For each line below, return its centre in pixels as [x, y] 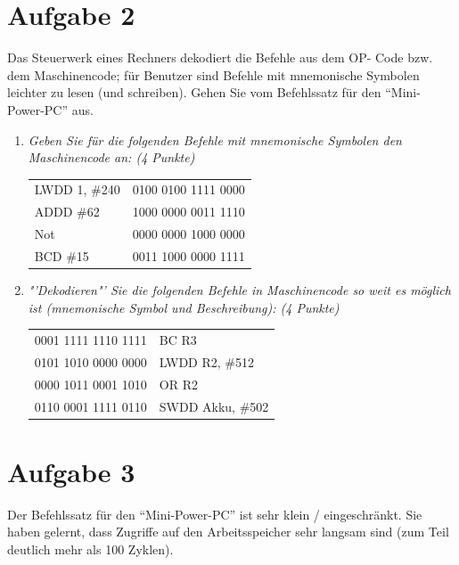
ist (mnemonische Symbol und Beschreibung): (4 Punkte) [184, 307]
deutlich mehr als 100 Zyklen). [90, 549]
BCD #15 [61, 255]
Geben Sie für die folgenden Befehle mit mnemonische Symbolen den [215, 139]
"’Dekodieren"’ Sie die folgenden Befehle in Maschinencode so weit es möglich [239, 290]
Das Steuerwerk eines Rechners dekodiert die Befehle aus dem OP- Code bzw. [220, 57]
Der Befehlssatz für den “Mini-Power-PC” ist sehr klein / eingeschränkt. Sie [215, 514]
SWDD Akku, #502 [214, 406]
